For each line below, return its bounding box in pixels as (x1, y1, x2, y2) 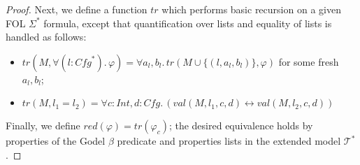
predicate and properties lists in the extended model (117, 134, 341, 148)
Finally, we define (6, 118, 80, 133)
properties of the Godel (6, 134, 106, 148)
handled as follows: (6, 29, 87, 44)
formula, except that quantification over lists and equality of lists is (43, 15, 332, 30)
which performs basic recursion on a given (161, 2, 341, 16)
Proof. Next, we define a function (6, 2, 147, 16)
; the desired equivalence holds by (168, 118, 313, 133)
